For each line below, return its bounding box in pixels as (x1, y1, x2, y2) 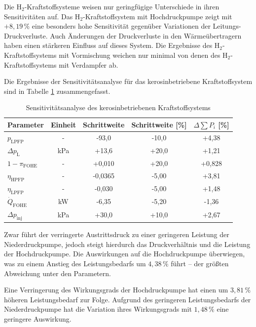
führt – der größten (171, 258, 229, 268)
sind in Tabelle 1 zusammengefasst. (4, 85, 110, 96)
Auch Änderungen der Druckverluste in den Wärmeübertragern (50, 30, 242, 41)
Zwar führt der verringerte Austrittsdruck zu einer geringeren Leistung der (4, 229, 229, 240)
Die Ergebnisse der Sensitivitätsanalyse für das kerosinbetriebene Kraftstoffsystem (4, 76, 253, 86)
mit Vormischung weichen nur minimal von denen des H (59, 49, 228, 60)
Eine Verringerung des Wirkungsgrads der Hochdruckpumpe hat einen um (4, 285, 228, 295)
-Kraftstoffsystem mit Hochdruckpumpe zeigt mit (83, 11, 232, 21)
